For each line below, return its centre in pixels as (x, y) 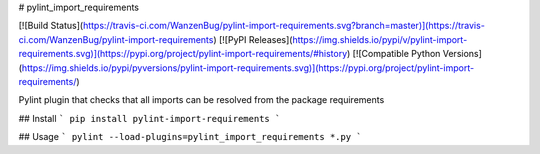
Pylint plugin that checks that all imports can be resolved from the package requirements (201, 100)
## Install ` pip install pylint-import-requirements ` (149, 118)
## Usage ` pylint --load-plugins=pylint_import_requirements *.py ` (190, 137)
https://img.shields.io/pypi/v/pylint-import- (379, 39)
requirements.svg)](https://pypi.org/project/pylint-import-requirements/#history (183, 54)
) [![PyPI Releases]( (253, 39)
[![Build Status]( (51, 26)
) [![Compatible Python (393, 54)
